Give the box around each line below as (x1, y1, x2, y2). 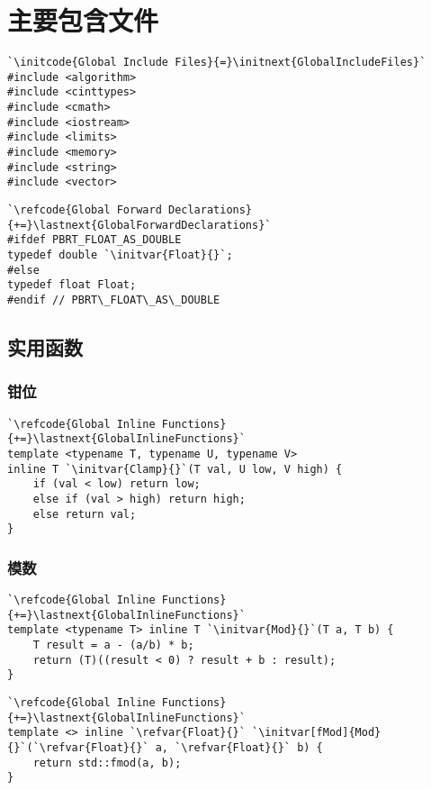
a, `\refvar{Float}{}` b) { (155, 741, 323, 754)
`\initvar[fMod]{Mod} (252, 726, 382, 740)
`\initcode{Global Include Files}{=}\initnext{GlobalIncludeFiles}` (7, 56, 427, 69)
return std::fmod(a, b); (32, 756, 182, 769)
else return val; (32, 507, 137, 521)
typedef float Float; (7, 278, 137, 292)
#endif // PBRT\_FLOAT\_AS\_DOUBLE (7, 293, 220, 306)
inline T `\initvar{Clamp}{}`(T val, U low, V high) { (7, 462, 343, 476)
